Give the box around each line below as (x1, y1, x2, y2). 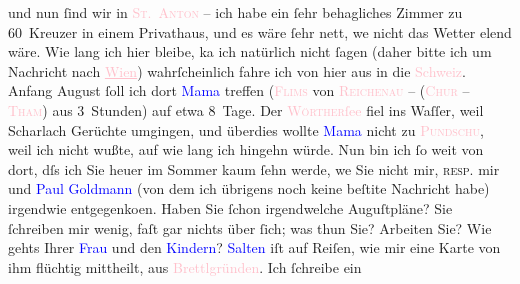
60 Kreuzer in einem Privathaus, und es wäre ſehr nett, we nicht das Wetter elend (8, 21, 512, 42)
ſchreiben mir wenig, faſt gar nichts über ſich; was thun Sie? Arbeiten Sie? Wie (8, 217, 492, 238)
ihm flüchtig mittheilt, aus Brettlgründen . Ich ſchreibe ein (8, 256, 362, 277)
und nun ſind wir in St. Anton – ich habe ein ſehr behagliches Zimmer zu (8, 2, 463, 22)
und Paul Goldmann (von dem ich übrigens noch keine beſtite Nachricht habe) (8, 178, 490, 199)
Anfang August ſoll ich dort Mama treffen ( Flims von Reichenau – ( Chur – (8, 80, 470, 101)
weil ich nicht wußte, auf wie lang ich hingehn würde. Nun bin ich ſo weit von (8, 139, 484, 160)
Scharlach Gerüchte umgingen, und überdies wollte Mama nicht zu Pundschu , (8, 119, 485, 140)
